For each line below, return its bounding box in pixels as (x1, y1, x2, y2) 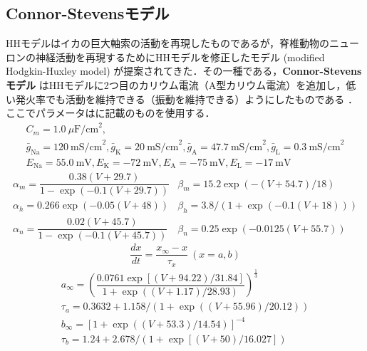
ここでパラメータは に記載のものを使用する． (6, 105, 215, 120)
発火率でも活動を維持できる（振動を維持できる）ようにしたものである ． (15, 91, 358, 106)
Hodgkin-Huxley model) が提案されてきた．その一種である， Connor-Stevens (6, 63, 362, 78)
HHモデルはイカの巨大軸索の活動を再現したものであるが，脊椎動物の (6, 36, 330, 51)
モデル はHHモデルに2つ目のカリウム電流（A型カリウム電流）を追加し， (6, 77, 346, 92)
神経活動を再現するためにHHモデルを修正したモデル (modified (35, 49, 325, 64)
